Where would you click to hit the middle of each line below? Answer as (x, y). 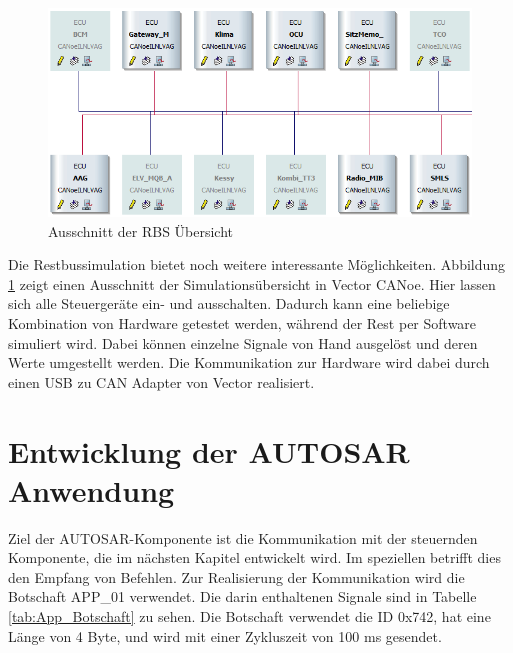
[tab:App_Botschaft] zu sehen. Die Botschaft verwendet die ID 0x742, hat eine (249, 616)
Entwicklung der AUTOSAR (209, 450)
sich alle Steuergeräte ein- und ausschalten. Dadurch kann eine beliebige (229, 303)
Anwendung (91, 489)
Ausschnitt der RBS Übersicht (141, 230)
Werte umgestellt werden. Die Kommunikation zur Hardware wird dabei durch (249, 362)
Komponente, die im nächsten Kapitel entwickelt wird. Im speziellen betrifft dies (254, 557)
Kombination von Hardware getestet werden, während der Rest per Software (242, 322)
